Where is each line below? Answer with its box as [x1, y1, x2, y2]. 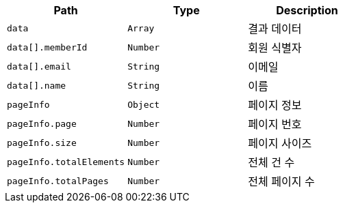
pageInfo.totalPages [7, 175, 109, 186]
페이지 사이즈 [248, 136, 312, 150]
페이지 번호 [248, 117, 302, 131]
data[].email [7, 61, 71, 72]
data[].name [7, 80, 66, 91]
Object [127, 99, 160, 110]
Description [276, 3, 338, 17]
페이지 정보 [248, 98, 302, 112]
